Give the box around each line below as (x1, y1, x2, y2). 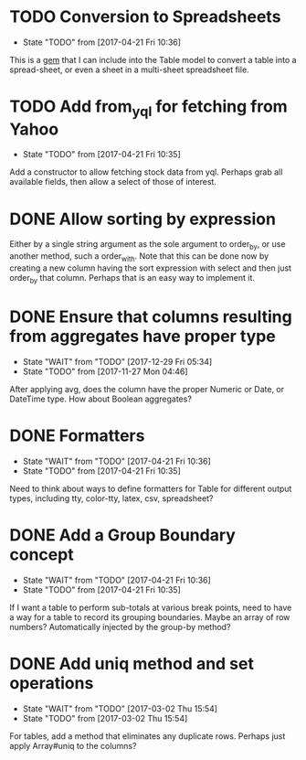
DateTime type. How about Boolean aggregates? (9, 393, 192, 404)
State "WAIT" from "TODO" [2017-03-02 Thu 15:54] (22, 702, 217, 714)
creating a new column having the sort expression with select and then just (9, 262, 292, 273)
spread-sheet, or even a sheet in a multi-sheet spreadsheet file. (9, 64, 249, 75)
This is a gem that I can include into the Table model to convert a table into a (9, 54, 297, 65)
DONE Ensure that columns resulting (9, 306, 292, 326)
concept (9, 544, 75, 564)
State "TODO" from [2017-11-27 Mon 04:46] (22, 366, 189, 377)
